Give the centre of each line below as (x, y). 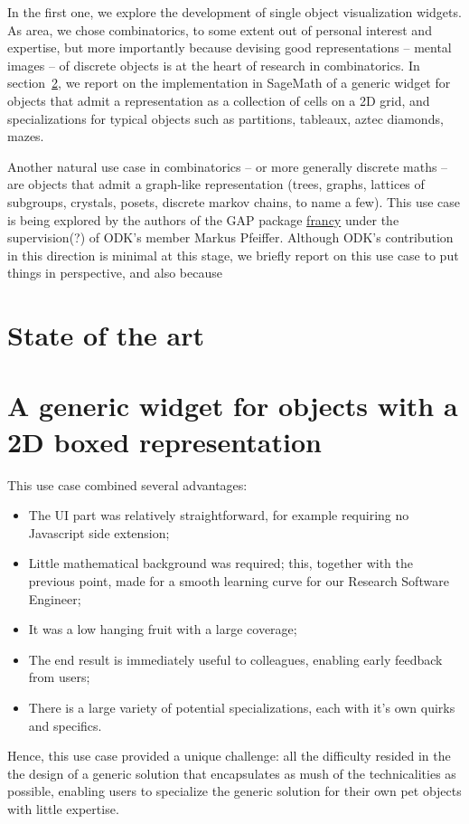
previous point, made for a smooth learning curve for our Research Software (239, 580)
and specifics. (65, 725)
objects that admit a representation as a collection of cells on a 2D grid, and (219, 100)
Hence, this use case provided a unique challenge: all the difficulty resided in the (229, 756)
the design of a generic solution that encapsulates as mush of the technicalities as (232, 773)
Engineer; (55, 598)
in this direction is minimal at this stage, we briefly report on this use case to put (233, 255)
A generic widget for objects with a (233, 406)
